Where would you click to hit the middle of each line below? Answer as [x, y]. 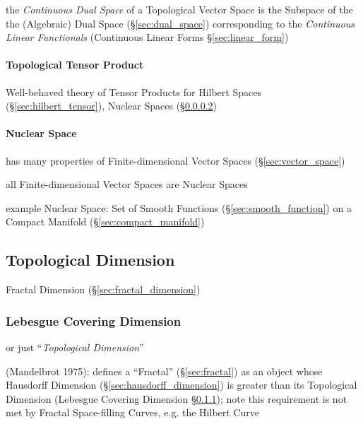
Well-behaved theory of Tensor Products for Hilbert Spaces [133, 92]
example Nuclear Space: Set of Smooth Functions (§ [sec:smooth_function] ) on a [179, 207]
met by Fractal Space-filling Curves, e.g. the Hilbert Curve [132, 412]
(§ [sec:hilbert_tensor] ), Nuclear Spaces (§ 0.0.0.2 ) [112, 106]
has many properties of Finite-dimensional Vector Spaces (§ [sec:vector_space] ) [175, 160]
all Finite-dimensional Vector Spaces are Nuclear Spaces [127, 184]
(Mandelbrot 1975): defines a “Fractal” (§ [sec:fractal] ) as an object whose [164, 371]
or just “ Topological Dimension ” [75, 347]
